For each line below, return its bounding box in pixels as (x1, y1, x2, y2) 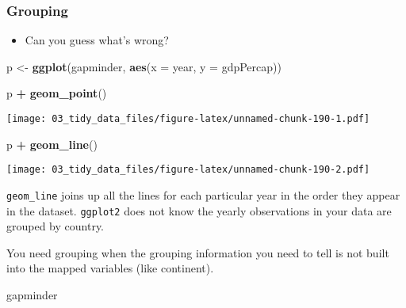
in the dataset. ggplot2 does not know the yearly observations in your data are (6, 202, 392, 219)
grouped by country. (6, 218, 105, 234)
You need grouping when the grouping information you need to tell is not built (6, 244, 389, 260)
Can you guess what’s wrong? (25, 32, 169, 48)
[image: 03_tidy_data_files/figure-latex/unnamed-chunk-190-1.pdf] (6, 113, 370, 124)
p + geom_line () (6, 135, 98, 152)
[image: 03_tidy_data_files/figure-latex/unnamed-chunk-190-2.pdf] (6, 164, 370, 176)
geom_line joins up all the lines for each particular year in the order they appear (6, 186, 400, 203)
